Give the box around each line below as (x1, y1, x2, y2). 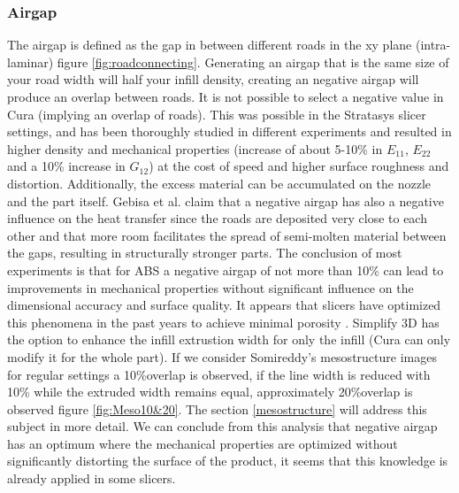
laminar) (7, 52, 54, 71)
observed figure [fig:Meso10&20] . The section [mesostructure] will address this (7, 399, 427, 418)
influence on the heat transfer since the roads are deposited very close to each (7, 209, 427, 227)
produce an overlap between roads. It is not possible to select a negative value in (7, 88, 444, 105)
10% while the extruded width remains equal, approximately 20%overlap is (7, 382, 413, 401)
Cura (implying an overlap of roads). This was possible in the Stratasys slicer (7, 104, 426, 123)
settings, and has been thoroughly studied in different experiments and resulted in (7, 122, 452, 141)
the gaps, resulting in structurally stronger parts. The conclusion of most (7, 243, 402, 262)
